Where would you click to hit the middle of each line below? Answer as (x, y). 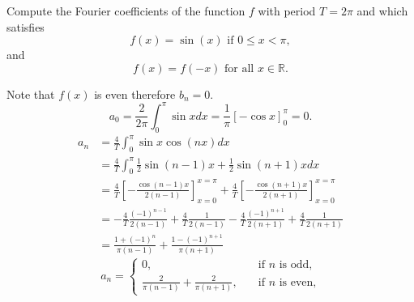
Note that (31, 94)
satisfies (26, 26)
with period (287, 11)
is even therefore (135, 94)
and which (382, 11)
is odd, (296, 265)
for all (239, 68)
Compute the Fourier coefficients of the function (126, 11)
